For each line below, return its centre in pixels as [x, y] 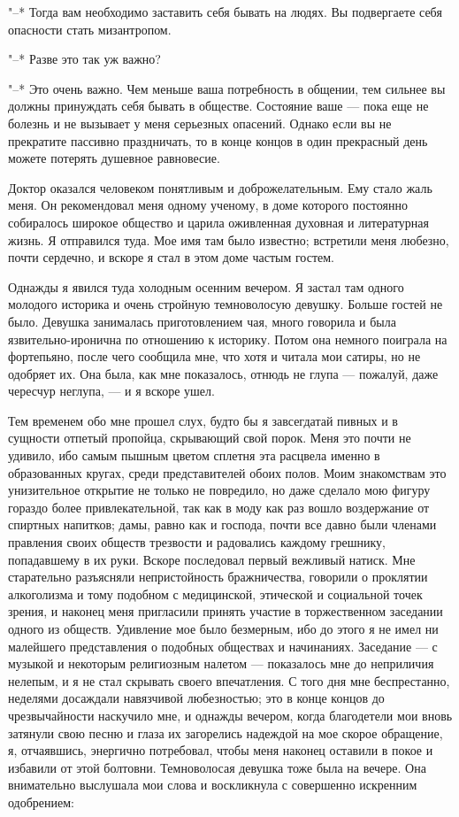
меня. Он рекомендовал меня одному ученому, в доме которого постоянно [208, 205]
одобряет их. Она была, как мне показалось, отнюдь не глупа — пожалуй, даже [223, 373]
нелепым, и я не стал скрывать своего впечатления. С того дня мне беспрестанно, [229, 680]
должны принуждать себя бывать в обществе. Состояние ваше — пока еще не [218, 106]
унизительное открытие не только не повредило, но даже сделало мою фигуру [219, 490]
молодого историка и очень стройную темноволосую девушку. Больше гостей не [226, 304]
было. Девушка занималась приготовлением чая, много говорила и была [202, 321]
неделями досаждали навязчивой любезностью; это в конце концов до [196, 698]
